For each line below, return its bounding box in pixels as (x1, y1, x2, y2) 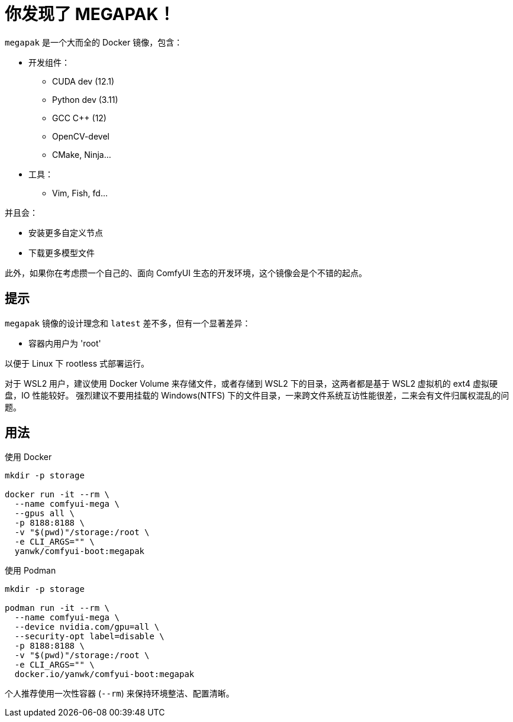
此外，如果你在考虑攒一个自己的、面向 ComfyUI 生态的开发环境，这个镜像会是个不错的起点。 (5, 267, 367, 278)
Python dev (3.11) (52, 94, 118, 105)
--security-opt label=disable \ (14, 632, 164, 642)
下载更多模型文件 (28, 247, 95, 258)
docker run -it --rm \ (5, 490, 110, 500)
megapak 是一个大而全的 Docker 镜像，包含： (5, 37, 183, 47)
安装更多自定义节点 (28, 227, 103, 238)
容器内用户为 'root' (28, 338, 101, 348)
